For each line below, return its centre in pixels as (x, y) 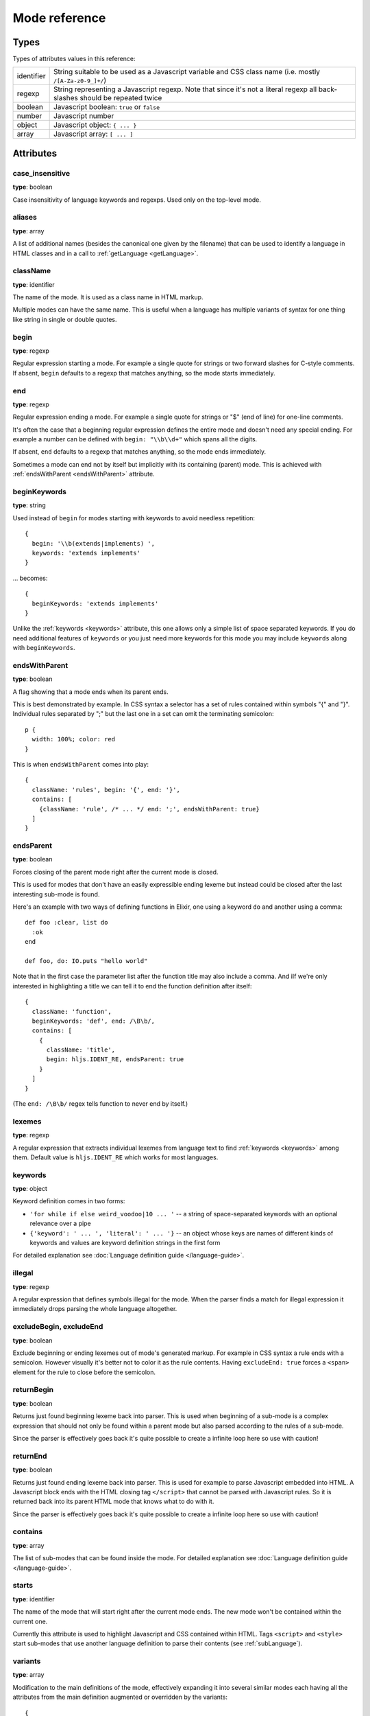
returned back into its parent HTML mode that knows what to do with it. (113, 1501)
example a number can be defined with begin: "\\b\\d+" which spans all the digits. (135, 439)
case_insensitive (41, 173)
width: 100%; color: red (74, 739)
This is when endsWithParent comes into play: (81, 764)
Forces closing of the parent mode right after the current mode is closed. (115, 872)
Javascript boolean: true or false (107, 107)
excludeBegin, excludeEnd (58, 1327)
